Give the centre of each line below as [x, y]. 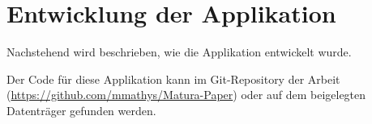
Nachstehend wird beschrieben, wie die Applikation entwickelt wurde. [179, 52]
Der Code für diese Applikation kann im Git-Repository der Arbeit [173, 79]
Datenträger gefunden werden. [81, 110]
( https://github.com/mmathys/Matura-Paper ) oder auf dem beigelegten [186, 95]
